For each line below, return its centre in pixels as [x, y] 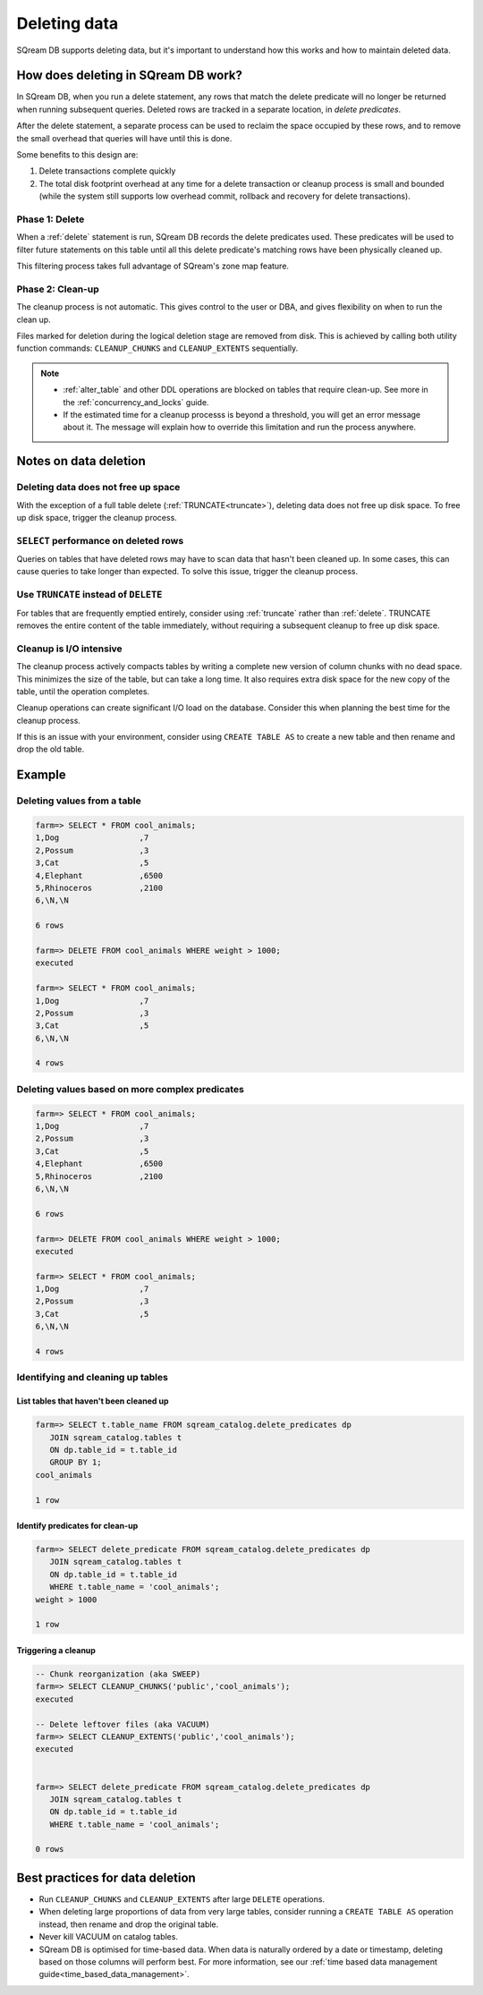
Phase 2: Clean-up [58, 289]
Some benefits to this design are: [77, 155]
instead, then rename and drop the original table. [129, 1924]
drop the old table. [51, 749]
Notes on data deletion [81, 461]
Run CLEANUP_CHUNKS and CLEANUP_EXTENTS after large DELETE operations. [182, 1899]
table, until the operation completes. [83, 691]
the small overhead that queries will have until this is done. [124, 138]
